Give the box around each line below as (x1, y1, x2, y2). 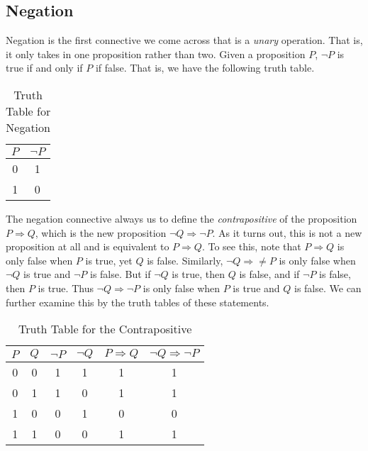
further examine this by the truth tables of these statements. (6, 294, 269, 309)
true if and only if (6, 60, 83, 75)
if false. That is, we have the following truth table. (95, 60, 315, 75)
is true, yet (85, 252, 133, 267)
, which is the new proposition (35, 225, 167, 240)
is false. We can (294, 280, 362, 295)
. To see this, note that (201, 239, 301, 254)
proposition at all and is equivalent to (6, 239, 169, 254)
